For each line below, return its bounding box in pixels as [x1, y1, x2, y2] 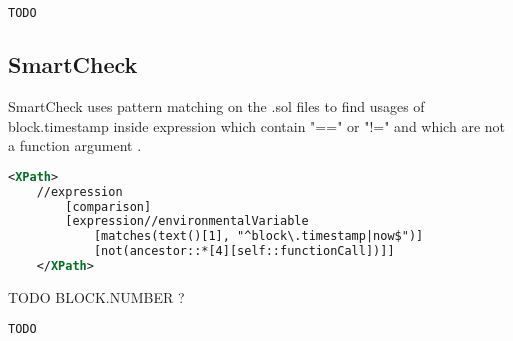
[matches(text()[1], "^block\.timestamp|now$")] [93, 229, 424, 244]
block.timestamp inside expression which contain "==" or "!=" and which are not [8, 115, 505, 136]
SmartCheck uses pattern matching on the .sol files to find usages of [8, 96, 425, 117]
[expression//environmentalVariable [65, 214, 309, 229]
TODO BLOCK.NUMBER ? [8, 286, 185, 307]
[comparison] [65, 199, 152, 214]
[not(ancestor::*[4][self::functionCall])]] [93, 244, 395, 259]
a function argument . [8, 135, 142, 156]
